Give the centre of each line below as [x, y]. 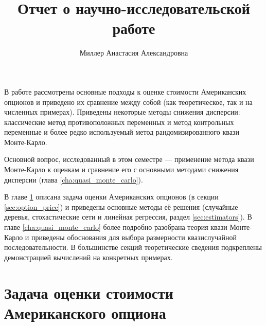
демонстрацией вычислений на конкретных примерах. [88, 257]
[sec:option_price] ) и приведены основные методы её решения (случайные [121, 206]
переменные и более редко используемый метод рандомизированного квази [122, 132]
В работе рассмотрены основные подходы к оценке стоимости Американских [125, 91]
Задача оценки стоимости [89, 292]
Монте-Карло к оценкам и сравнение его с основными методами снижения [121, 169]
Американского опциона [85, 312]
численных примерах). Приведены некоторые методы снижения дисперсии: [122, 112]
